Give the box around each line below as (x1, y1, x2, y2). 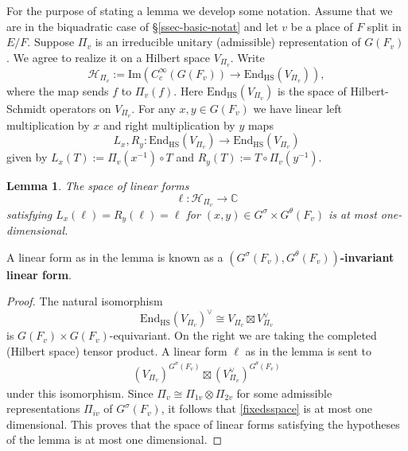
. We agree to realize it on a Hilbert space (6, 49, 211, 65)
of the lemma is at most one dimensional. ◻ (6, 431, 223, 448)
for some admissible (236, 384, 332, 401)
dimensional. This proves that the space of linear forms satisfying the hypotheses (6, 415, 400, 432)
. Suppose (27, 33, 75, 50)
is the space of (277, 82, 347, 99)
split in (367, 17, 402, 34)
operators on (49, 99, 111, 116)
